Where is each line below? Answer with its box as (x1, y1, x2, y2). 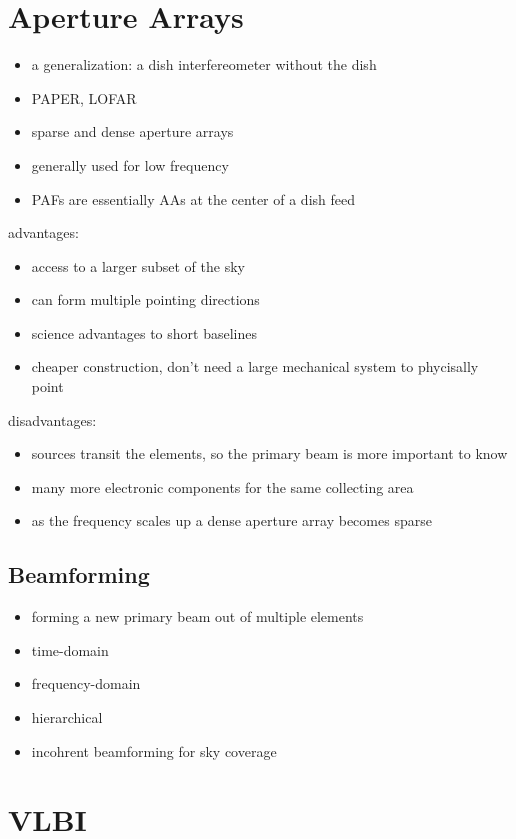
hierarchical (31, 707, 103, 728)
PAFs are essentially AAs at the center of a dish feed (31, 188, 355, 209)
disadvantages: (8, 409, 97, 430)
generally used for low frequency (31, 154, 229, 175)
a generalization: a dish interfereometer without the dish (31, 54, 377, 75)
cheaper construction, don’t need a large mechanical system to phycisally (31, 356, 479, 377)
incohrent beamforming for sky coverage (31, 740, 277, 761)
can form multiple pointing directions (31, 289, 260, 310)
